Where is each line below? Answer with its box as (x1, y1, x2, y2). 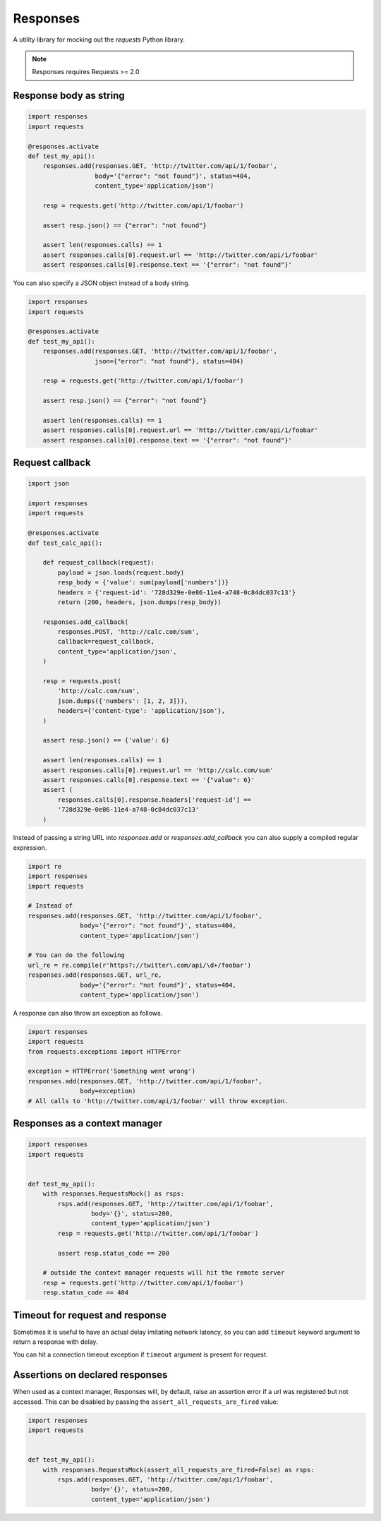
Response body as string (13, 90, 125, 102)
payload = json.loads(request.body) (57, 568, 185, 577)
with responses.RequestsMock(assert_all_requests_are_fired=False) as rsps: (42, 1465, 315, 1474)
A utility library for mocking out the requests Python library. (13, 35, 186, 44)
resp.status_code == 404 (42, 1289, 129, 1297)
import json (28, 480, 70, 488)
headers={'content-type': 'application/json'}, (57, 707, 226, 715)
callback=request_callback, (57, 637, 155, 646)
